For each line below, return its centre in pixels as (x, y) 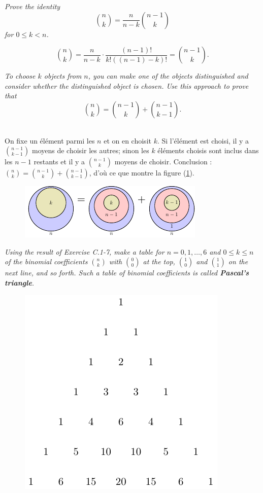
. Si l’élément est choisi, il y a (203, 140)
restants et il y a (59, 162)
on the (238, 261)
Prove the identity (32, 6)
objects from (63, 76)
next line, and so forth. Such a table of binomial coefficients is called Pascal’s (127, 273)
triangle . (20, 282)
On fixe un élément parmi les (50, 140)
